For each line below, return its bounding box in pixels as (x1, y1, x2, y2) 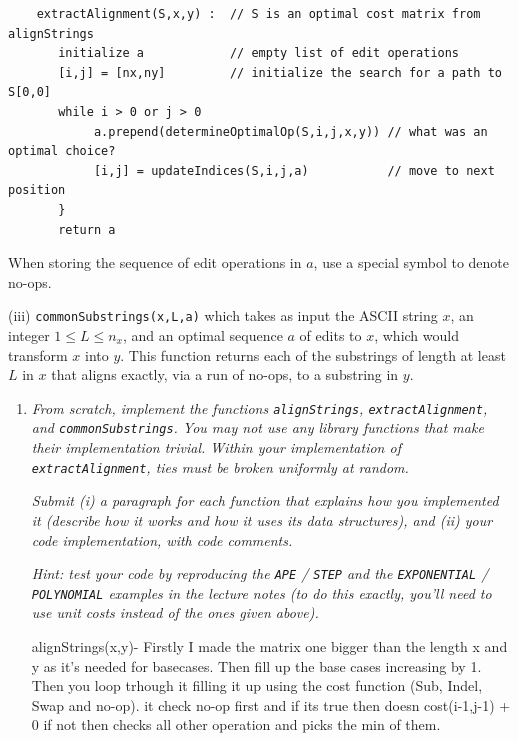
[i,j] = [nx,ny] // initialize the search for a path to (58, 65, 502, 80)
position (8, 183, 66, 198)
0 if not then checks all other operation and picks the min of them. (31, 714, 441, 735)
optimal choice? (8, 144, 116, 159)
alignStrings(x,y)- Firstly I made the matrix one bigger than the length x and (31, 636, 508, 656)
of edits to (299, 324, 362, 345)
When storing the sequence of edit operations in (8, 252, 302, 273)
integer (8, 324, 50, 345)
